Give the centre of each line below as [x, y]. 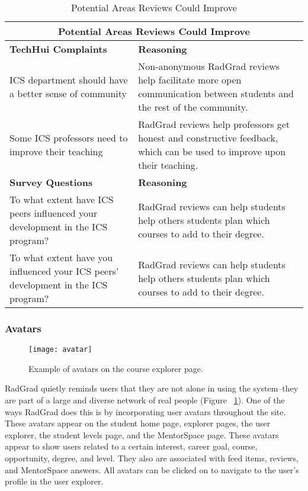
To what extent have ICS [62, 199]
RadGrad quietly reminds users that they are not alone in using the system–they [152, 388]
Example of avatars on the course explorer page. [116, 368]
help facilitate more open [190, 80]
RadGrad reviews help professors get [214, 124]
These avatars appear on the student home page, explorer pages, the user [138, 423]
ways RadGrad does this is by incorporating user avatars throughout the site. [145, 411]
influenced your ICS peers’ [64, 271]
